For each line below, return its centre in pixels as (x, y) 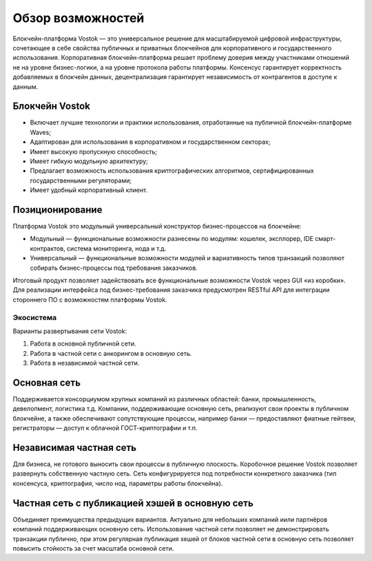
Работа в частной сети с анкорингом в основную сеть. (111, 353)
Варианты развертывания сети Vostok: (70, 331)
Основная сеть (47, 382)
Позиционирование (58, 210)
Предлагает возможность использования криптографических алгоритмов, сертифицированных (172, 171)
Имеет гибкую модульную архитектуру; (89, 161)
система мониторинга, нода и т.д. (116, 248)
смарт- (325, 239)
